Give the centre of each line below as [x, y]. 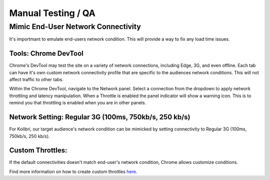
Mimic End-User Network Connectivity [75, 27]
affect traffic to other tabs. [36, 80]
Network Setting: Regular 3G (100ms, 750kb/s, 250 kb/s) [100, 117]
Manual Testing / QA [52, 13]
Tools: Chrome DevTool [46, 53]
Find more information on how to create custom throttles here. [73, 171]
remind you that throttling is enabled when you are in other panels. [78, 103]
